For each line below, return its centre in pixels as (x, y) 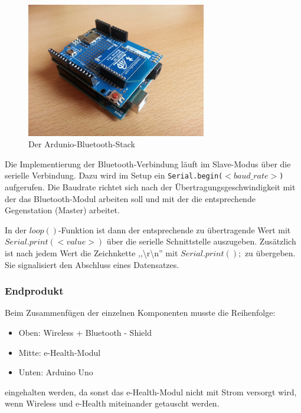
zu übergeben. (270, 253)
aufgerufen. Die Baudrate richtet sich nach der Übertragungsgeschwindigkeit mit (150, 187)
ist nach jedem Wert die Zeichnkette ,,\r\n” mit (91, 253)
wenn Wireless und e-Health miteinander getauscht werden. (112, 403)
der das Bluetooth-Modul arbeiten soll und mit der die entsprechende (130, 198)
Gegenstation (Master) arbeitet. (62, 210)
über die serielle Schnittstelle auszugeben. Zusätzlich (201, 241)
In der (16, 229)
